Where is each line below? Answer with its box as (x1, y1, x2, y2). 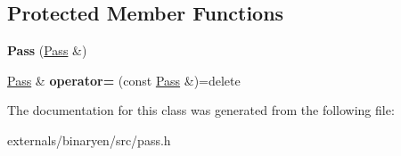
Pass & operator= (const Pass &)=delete (7, 70, 241, 89)
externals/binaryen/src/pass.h (7, 130, 171, 149)
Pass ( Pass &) (7, 41, 87, 60)
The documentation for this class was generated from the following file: (7, 101, 395, 119)
